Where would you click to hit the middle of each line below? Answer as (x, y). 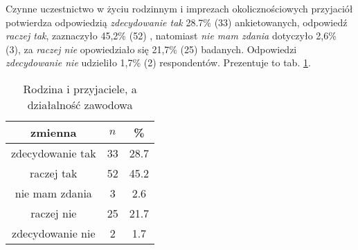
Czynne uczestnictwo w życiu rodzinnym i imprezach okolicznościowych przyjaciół (179, 8)
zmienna (54, 132)
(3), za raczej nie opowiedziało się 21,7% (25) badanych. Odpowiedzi (151, 49)
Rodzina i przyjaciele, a (80, 88)
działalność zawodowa (80, 104)
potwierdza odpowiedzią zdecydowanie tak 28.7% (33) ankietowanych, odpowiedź (177, 22)
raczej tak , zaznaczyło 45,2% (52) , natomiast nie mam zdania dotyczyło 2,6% (171, 36)
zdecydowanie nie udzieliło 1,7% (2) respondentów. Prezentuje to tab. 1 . (158, 62)
